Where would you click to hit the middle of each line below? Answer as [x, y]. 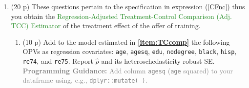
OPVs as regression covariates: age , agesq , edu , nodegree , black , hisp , [130, 51]
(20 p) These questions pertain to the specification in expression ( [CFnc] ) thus [128, 6]
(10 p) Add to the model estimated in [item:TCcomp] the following [126, 42]
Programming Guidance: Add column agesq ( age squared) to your [128, 70]
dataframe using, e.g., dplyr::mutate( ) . [85, 80]
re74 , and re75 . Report [58, 61]
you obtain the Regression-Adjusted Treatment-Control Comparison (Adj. [121, 16]
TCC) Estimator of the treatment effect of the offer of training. [106, 26]
